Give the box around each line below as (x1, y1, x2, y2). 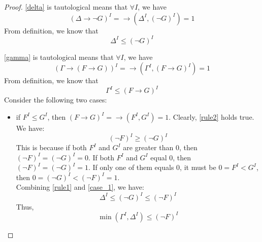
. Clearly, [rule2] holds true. (169, 111, 254, 122)
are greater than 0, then (123, 142, 198, 153)
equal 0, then (150, 152, 191, 162)
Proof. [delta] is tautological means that (4, 2, 128, 12)
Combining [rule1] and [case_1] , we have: (16, 182, 144, 192)
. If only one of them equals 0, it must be (88, 162, 216, 172)
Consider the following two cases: (4, 94, 107, 105)
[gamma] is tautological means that (4, 51, 114, 62)
